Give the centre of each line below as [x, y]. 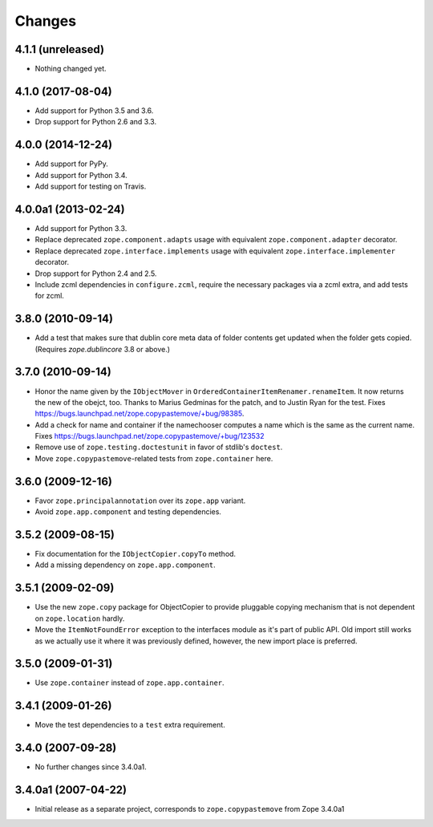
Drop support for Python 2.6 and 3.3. [95, 122]
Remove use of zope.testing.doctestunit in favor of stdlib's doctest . [159, 447]
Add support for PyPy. [71, 164]
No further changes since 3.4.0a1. [91, 767]
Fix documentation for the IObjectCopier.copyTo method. [136, 554]
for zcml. [49, 296]
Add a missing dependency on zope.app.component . [125, 565]
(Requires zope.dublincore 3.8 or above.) [103, 349]
